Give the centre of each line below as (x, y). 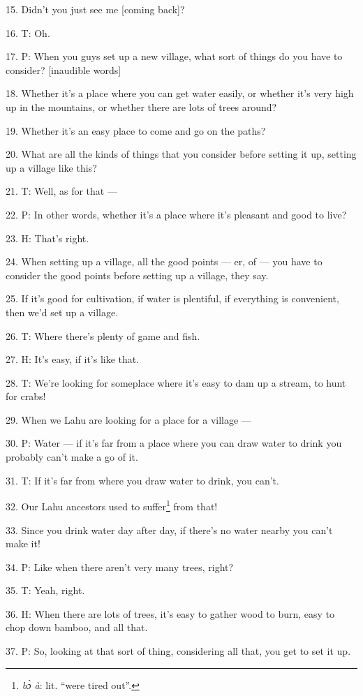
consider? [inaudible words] (64, 69)
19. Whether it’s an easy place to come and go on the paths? (136, 130)
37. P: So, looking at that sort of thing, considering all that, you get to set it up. (178, 651)
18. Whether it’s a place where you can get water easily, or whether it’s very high (180, 93)
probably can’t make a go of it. (72, 457)
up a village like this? (51, 167)
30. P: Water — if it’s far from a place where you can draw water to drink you (174, 443)
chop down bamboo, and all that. (77, 627)
